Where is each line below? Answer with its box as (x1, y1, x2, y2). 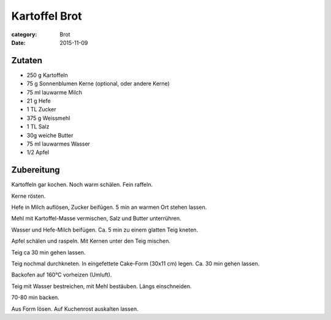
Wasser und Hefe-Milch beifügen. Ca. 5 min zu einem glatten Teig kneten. (11, 226, 199, 233)
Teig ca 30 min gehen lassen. (11, 249, 86, 256)
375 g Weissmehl (26, 114, 70, 122)
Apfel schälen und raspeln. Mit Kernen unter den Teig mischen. (11, 237, 171, 245)
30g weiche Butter (26, 131, 74, 139)
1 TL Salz (26, 123, 50, 130)
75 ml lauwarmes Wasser (26, 140, 90, 147)
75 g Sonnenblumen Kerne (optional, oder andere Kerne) (26, 80, 170, 87)
